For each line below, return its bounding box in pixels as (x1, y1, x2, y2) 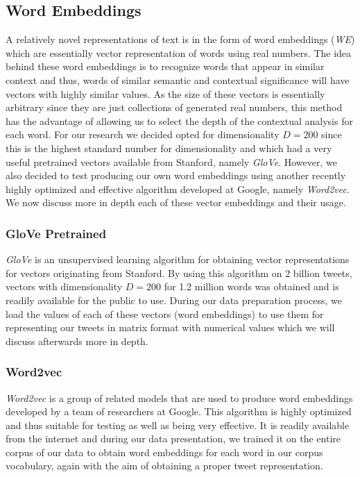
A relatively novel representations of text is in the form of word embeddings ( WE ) (6, 32, 355, 47)
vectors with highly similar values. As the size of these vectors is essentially (6, 86, 325, 101)
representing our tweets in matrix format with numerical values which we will (6, 320, 335, 335)
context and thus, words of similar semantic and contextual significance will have (6, 72, 350, 87)
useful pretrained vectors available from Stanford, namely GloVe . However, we (6, 154, 337, 169)
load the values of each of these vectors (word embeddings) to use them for (6, 306, 324, 321)
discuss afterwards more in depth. (6, 333, 148, 348)
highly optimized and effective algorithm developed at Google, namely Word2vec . (6, 181, 350, 196)
